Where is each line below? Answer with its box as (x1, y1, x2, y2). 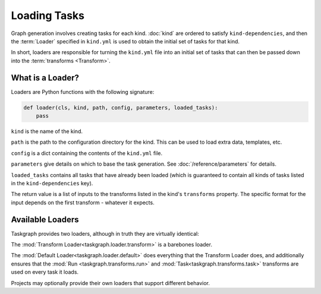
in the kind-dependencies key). (11, 179, 93, 186)
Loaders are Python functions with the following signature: (11, 88, 155, 95)
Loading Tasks (11, 9, 85, 22)
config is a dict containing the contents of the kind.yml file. (11, 149, 163, 157)
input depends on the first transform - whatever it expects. (11, 199, 155, 206)
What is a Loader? (11, 72, 80, 83)
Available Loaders (11, 214, 80, 225)
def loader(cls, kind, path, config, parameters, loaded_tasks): (23, 104, 218, 111)
